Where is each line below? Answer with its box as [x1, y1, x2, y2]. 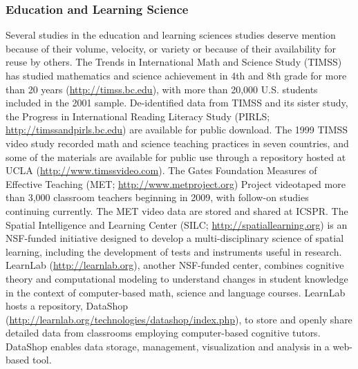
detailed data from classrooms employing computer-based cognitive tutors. [6, 325, 321, 340]
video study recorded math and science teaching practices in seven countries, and [6, 135, 349, 150]
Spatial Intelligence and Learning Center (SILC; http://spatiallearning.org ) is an [6, 217, 348, 231]
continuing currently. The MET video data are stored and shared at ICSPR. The [6, 203, 348, 218]
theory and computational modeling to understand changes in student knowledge [6, 271, 348, 285]
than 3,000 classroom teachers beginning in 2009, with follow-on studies [6, 190, 309, 205]
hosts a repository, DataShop [6, 299, 129, 313]
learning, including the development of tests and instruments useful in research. [6, 244, 342, 258]
